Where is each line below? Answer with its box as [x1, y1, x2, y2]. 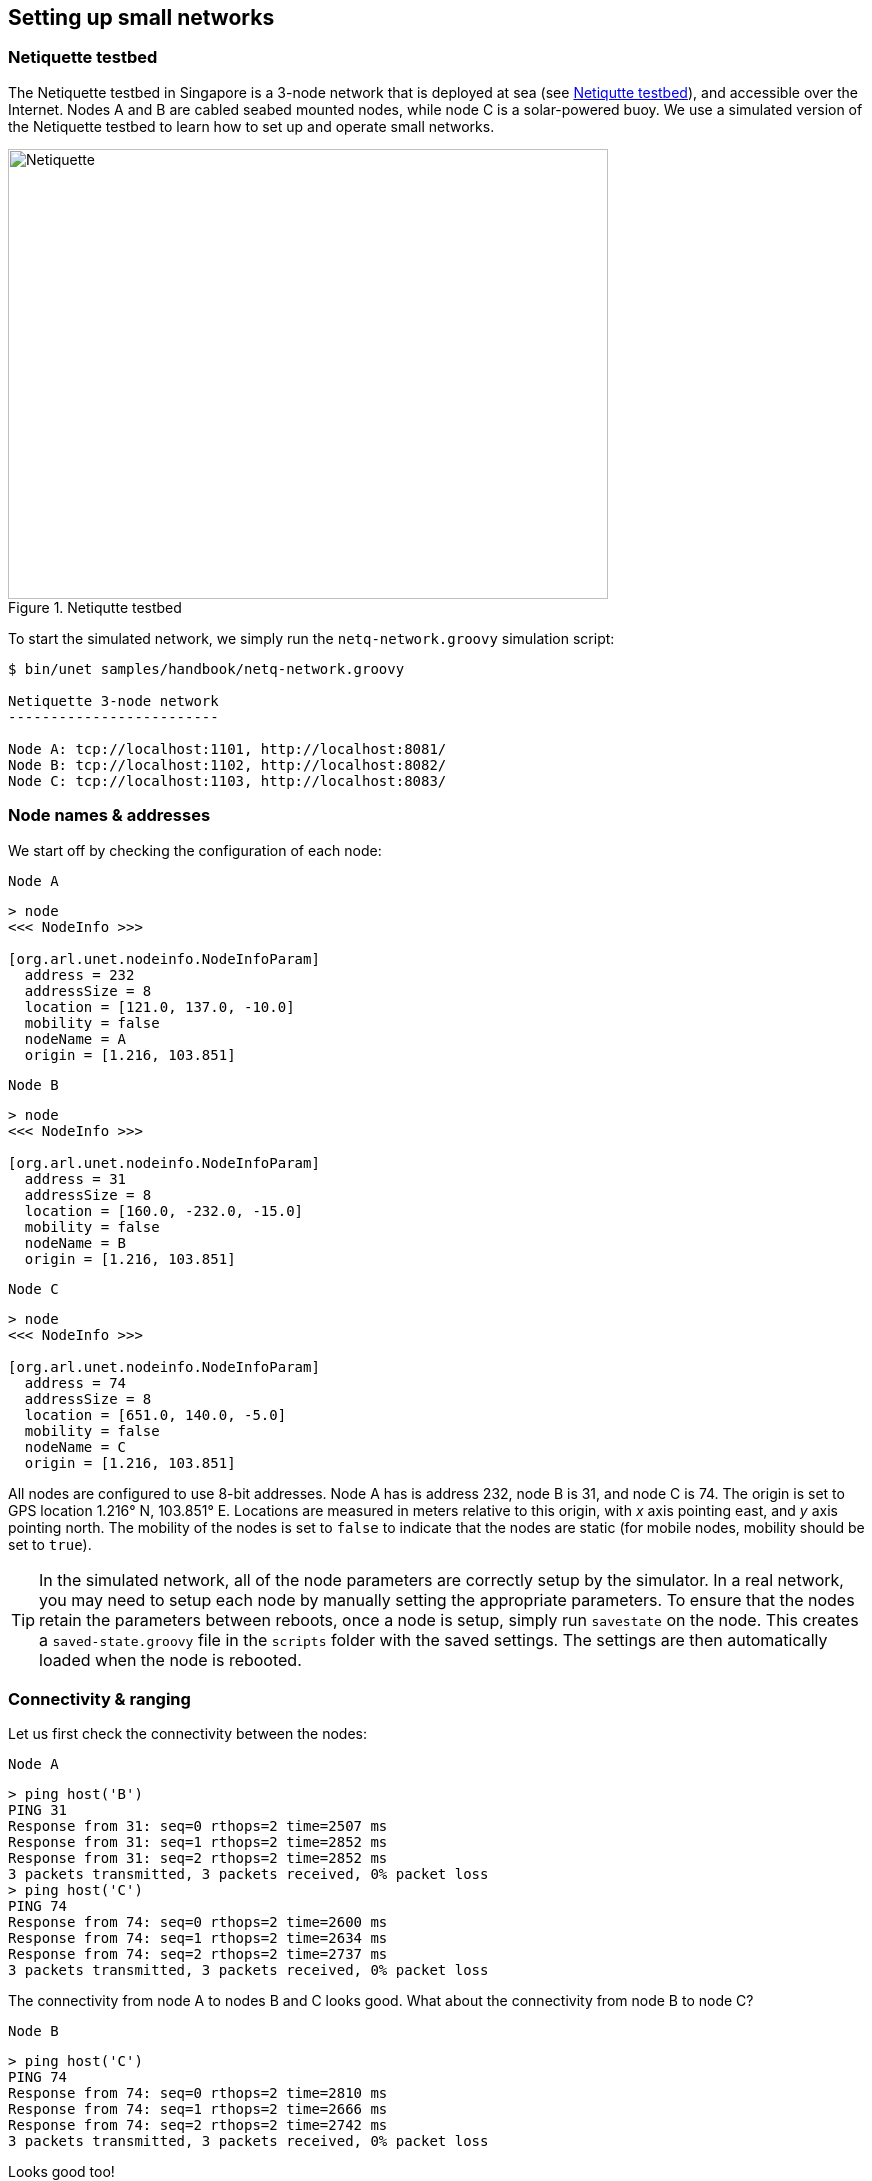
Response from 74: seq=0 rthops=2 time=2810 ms [8, 2085, 388, 2102]
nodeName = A [24, 1030, 127, 1047]
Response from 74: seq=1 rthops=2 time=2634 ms [8, 1930, 388, 1947]
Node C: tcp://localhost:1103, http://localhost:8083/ [8, 772, 447, 789]
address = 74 [24, 1374, 127, 1391]
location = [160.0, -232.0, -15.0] [24, 1202, 304, 1219]
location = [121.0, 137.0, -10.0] [24, 998, 295, 1015]
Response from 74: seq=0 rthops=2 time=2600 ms [8, 1914, 388, 1931]
